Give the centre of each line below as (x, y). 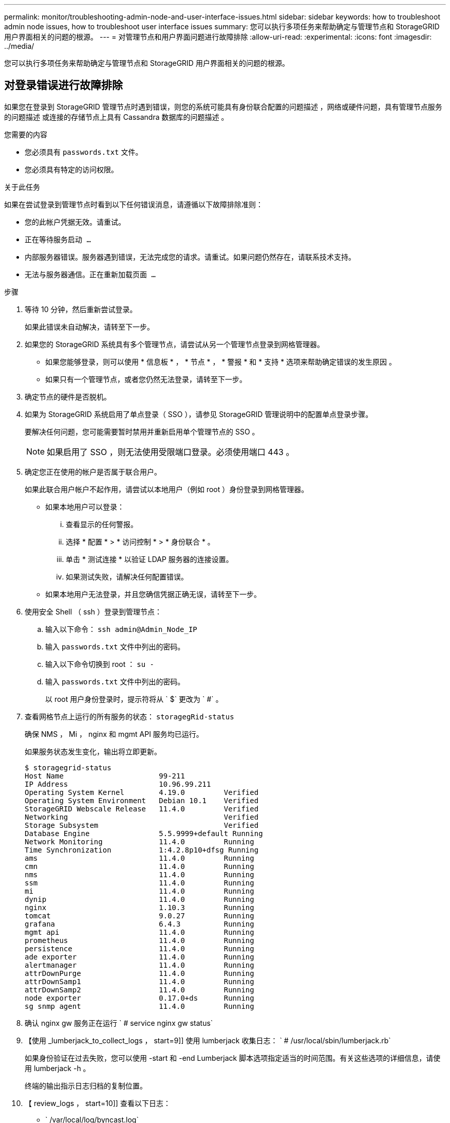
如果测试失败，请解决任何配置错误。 (127, 576)
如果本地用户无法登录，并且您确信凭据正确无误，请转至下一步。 (153, 594)
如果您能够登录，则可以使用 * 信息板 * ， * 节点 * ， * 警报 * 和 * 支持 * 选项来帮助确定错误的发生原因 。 (221, 361)
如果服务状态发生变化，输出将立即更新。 (93, 751)
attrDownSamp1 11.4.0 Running (139, 981)
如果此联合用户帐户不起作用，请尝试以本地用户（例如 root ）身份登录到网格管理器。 (167, 489)
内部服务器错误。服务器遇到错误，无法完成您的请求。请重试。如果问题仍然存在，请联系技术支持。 (190, 257)
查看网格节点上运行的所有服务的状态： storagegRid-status (129, 716)
